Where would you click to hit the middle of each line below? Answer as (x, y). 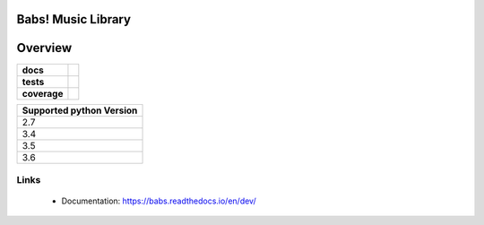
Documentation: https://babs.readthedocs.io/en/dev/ (159, 201)
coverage (43, 93)
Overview (44, 48)
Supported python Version (80, 110)
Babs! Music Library (74, 19)
